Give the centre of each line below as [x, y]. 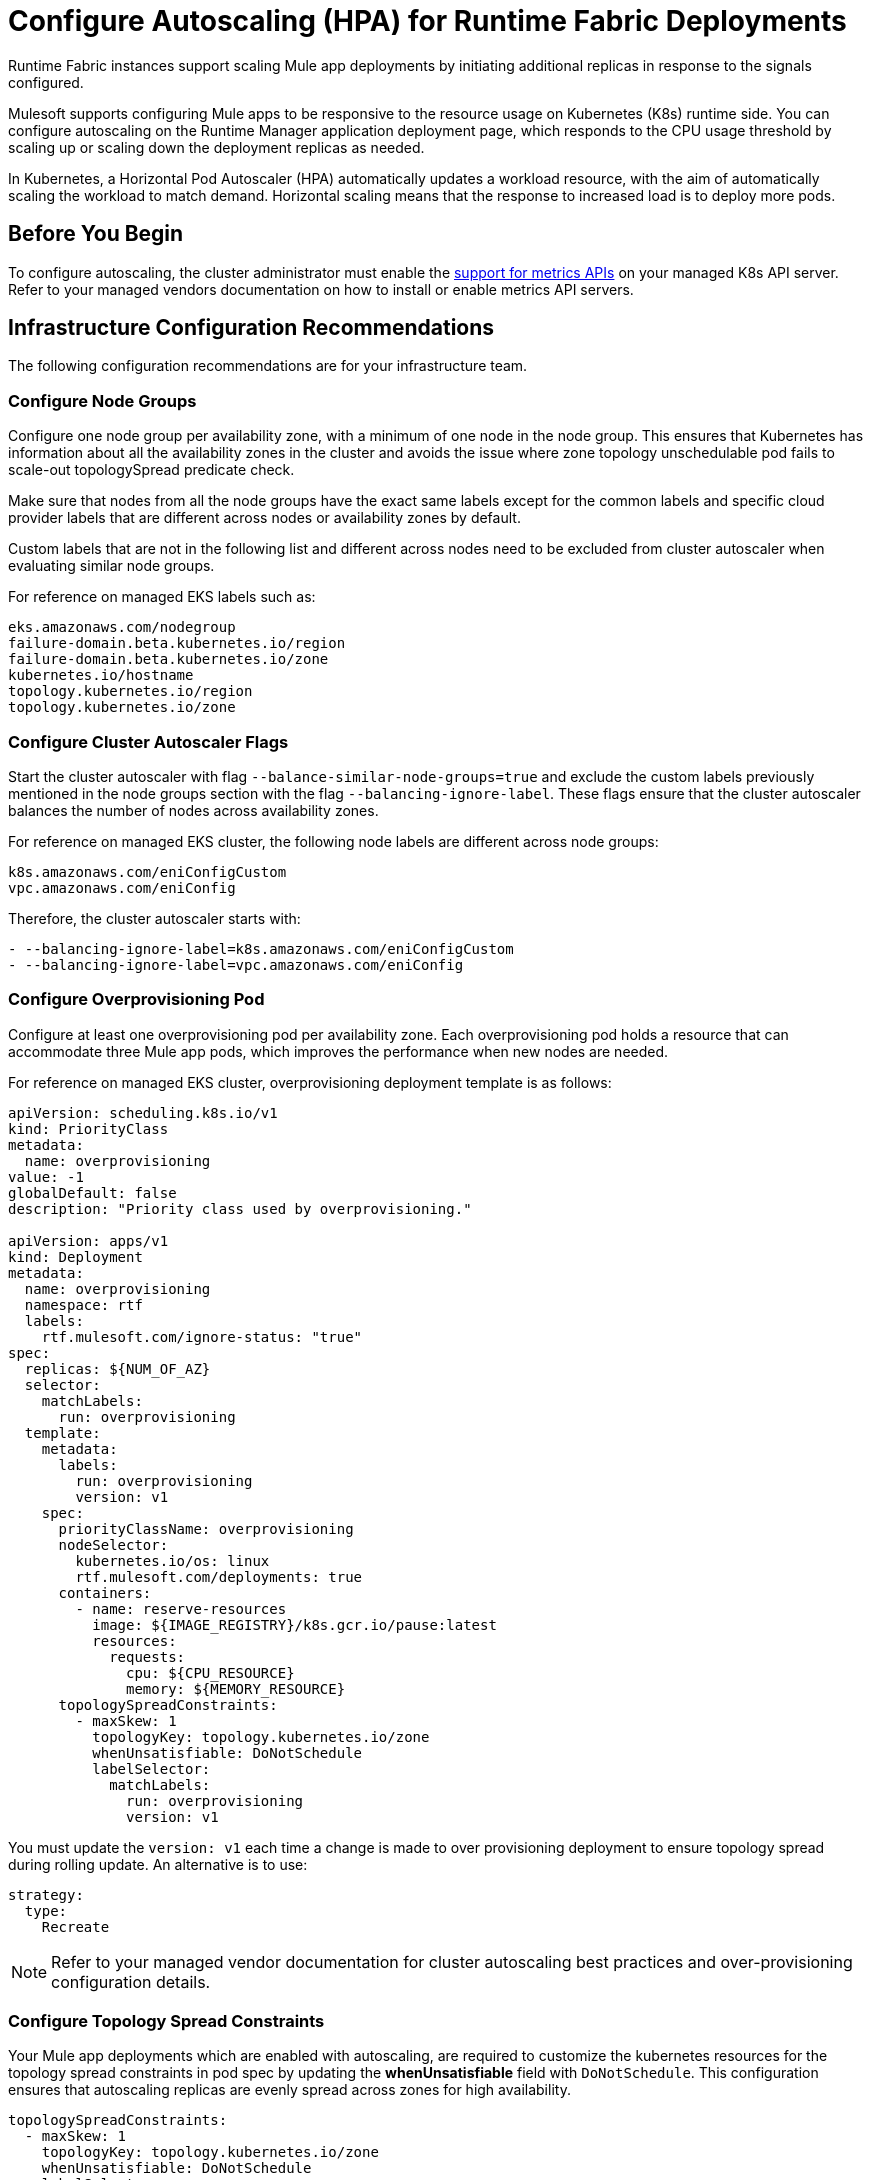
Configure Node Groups [102, 400]
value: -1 [46, 1176]
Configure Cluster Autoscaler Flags [148, 741]
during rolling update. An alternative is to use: [158, 1864]
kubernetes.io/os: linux [172, 1560]
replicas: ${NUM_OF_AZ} [117, 1368]
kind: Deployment [75, 1256]
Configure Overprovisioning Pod [136, 999]
